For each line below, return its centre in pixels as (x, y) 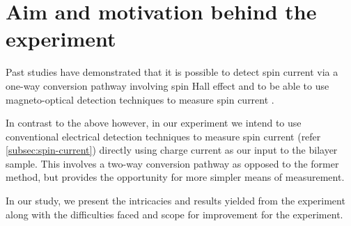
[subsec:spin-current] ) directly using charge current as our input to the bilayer (172, 150)
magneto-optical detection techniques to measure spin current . (140, 99)
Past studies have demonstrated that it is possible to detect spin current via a (172, 72)
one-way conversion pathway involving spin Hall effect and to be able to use (167, 85)
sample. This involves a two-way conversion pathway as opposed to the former (172, 163)
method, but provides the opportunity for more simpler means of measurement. (175, 177)
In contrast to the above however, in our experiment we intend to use (154, 123)
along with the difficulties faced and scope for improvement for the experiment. (174, 214)
